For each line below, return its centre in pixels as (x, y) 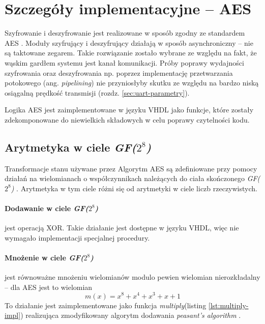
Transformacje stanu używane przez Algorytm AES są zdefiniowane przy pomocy (131, 168)
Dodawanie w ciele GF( (47, 208)
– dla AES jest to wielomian (49, 287)
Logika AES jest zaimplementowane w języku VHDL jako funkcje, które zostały (129, 110)
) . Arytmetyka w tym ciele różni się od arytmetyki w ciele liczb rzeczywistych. (134, 188)
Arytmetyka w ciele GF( (71, 147)
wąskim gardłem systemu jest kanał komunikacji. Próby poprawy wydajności (124, 62)
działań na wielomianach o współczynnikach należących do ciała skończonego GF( (132, 178)
